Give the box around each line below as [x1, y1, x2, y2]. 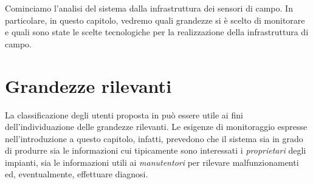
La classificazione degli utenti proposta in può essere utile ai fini [5, 108, 243, 121]
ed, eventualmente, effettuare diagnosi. [5, 168, 148, 180]
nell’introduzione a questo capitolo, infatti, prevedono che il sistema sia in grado [5, 132, 303, 145]
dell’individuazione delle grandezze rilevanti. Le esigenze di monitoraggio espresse [5, 120, 308, 133]
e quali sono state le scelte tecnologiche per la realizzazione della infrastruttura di [5, 26, 309, 38]
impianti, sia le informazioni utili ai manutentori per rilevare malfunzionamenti [5, 155, 299, 168]
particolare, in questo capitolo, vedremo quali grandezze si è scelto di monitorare [5, 13, 305, 26]
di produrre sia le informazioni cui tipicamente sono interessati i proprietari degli [5, 144, 306, 157]
